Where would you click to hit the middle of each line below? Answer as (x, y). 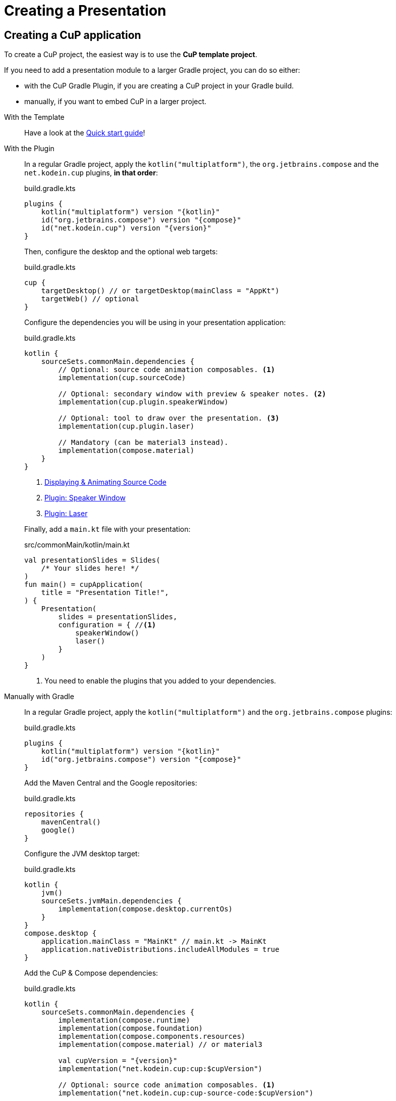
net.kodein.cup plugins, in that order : (91, 173)
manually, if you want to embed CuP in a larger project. (116, 102)
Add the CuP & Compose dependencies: (91, 973)
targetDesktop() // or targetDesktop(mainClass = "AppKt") (160, 291)
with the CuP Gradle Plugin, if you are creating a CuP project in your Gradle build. (159, 86)
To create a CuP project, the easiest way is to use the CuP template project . (131, 55)
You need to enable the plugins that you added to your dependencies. (160, 681)
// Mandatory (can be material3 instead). (143, 443)
